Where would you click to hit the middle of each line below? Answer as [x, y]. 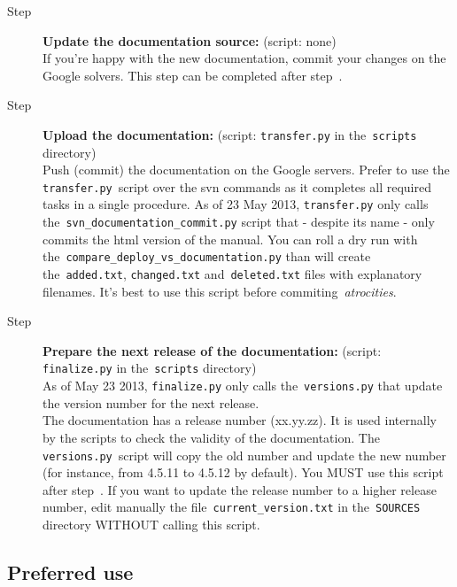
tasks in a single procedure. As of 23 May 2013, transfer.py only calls [236, 204]
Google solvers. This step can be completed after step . [193, 75]
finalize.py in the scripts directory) [150, 368]
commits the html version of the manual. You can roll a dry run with [230, 239]
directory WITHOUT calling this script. [151, 525]
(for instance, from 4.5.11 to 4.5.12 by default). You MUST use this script [243, 472]
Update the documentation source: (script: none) [190, 40]
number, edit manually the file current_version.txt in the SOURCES [232, 507]
